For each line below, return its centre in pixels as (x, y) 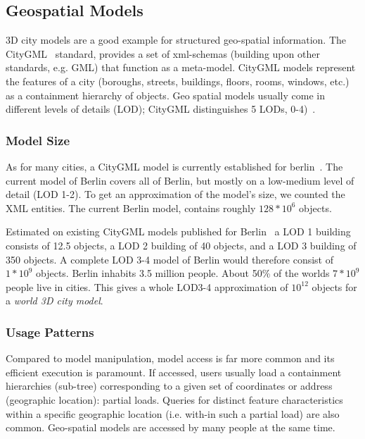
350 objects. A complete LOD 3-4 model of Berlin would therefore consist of (170, 259)
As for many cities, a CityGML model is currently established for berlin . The (174, 166)
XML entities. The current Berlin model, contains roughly (131, 208)
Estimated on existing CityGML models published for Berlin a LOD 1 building (178, 231)
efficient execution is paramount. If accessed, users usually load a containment (174, 372)
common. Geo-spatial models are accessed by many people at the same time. (171, 427)
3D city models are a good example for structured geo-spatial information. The (176, 40)
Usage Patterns (50, 332)
